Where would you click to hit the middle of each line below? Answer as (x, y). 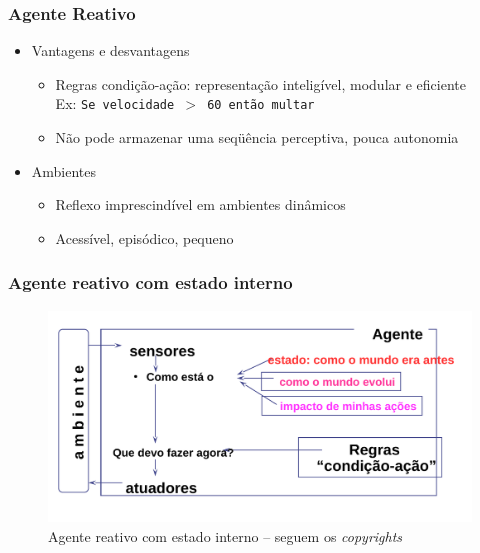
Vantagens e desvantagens (110, 50)
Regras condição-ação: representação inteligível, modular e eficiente (260, 83)
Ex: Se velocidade (115, 103)
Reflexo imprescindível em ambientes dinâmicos (200, 204)
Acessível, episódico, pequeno (144, 237)
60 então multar (261, 105)
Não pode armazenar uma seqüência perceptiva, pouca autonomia (257, 137)
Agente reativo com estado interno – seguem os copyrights (225, 535)
